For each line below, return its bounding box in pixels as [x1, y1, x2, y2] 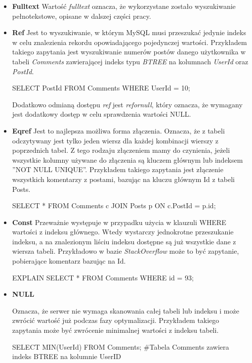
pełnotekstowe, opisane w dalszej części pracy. [12, 10, 151, 21]
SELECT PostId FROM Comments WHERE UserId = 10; [12, 83, 190, 93]
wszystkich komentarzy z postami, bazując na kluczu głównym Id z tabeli [12, 174, 235, 184]
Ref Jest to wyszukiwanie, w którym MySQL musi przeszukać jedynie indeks [12, 27, 246, 38]
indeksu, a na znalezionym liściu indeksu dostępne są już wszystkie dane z [12, 236, 236, 246]
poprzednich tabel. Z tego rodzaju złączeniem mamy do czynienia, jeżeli [12, 145, 230, 155]
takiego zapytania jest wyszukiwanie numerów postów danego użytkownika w [12, 46, 246, 57]
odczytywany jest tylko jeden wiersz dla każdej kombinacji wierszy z [12, 135, 218, 145]
